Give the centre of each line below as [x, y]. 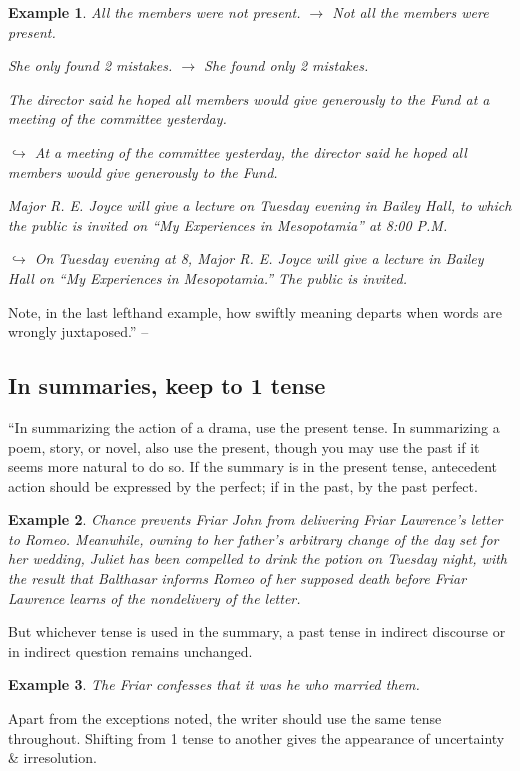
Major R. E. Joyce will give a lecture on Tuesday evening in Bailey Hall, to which [260, 205]
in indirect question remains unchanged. [130, 650]
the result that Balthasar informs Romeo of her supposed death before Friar [237, 578]
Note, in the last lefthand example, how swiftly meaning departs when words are [255, 311]
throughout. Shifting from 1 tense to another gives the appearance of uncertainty [256, 737]
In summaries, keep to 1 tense [167, 385]
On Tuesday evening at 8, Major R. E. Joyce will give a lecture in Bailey [259, 258]
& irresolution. [52, 757]
